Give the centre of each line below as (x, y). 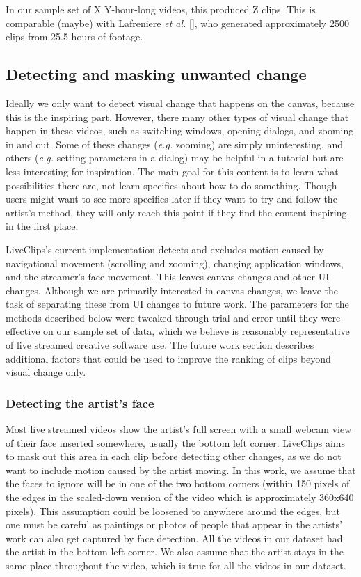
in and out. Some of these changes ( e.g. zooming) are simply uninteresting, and (175, 144)
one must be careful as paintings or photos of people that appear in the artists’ (174, 524)
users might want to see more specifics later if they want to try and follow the (171, 199)
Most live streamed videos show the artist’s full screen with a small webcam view (179, 429)
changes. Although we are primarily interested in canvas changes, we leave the (172, 290)
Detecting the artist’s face (80, 403)
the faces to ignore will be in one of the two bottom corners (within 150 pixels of (178, 483)
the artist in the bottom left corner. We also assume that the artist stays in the (175, 552)
